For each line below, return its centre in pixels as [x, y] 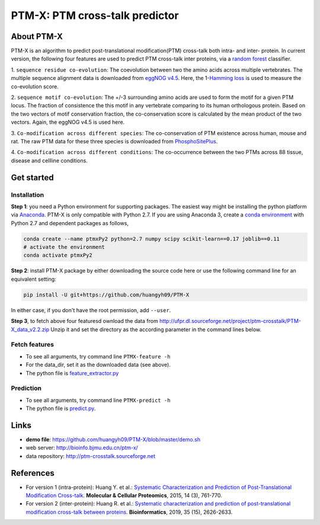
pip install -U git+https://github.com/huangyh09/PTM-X [106, 294]
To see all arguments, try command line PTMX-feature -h [98, 356]
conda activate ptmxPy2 [58, 255]
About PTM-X [37, 36]
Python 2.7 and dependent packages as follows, [70, 223]
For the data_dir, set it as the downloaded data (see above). [98, 365]
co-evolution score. [35, 87]
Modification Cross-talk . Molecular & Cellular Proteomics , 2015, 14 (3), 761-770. [124, 495]
